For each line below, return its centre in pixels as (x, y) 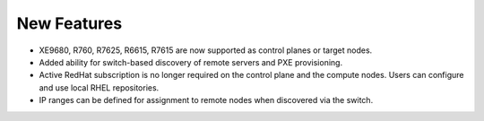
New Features (69, 23)
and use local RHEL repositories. (99, 87)
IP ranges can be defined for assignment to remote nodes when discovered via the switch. (206, 100)
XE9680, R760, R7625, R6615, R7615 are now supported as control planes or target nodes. (206, 50)
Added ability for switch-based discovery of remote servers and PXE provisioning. (191, 62)
